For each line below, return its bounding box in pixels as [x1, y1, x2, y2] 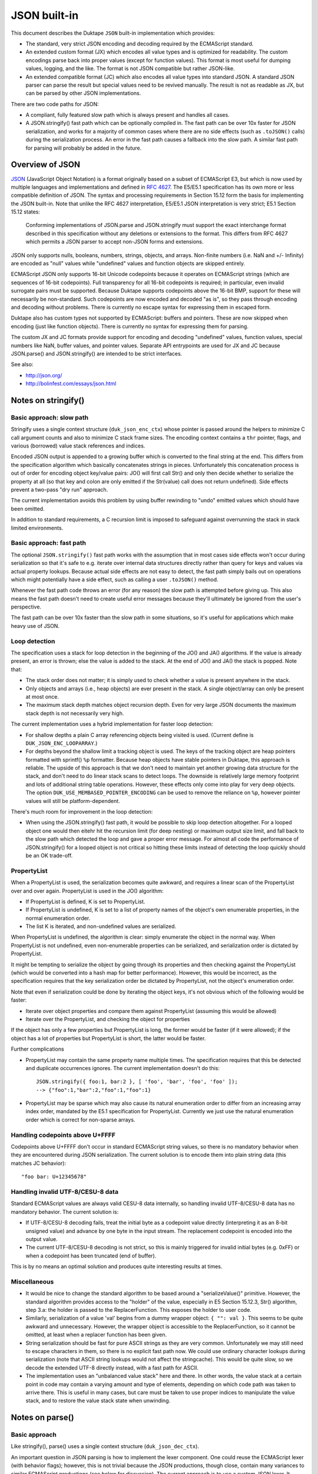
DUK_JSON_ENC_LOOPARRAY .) [25, 739, 98, 746]
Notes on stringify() [11, 395, 85, 405]
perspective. [11, 603, 41, 610]
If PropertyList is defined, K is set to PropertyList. [25, 898, 145, 905]
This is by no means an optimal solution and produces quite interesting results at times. [11, 1263, 223, 1270]
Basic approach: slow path [11, 413, 89, 422]
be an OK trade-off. [25, 852, 73, 859]
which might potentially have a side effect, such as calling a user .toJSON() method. [11, 575, 218, 583]
